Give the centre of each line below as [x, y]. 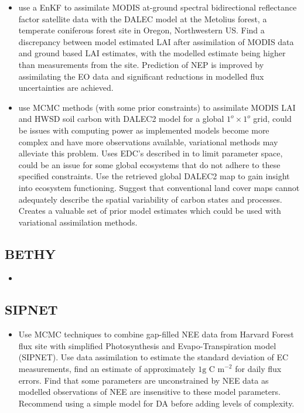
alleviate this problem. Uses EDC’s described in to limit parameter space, [151, 153]
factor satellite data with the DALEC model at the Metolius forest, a [143, 18]
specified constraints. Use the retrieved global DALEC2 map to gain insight [154, 176]
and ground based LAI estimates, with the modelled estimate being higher [152, 53]
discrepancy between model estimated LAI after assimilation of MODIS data [156, 41]
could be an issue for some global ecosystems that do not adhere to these [149, 164]
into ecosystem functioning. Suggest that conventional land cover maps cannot [159, 187]
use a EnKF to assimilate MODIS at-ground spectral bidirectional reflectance [158, 7]
